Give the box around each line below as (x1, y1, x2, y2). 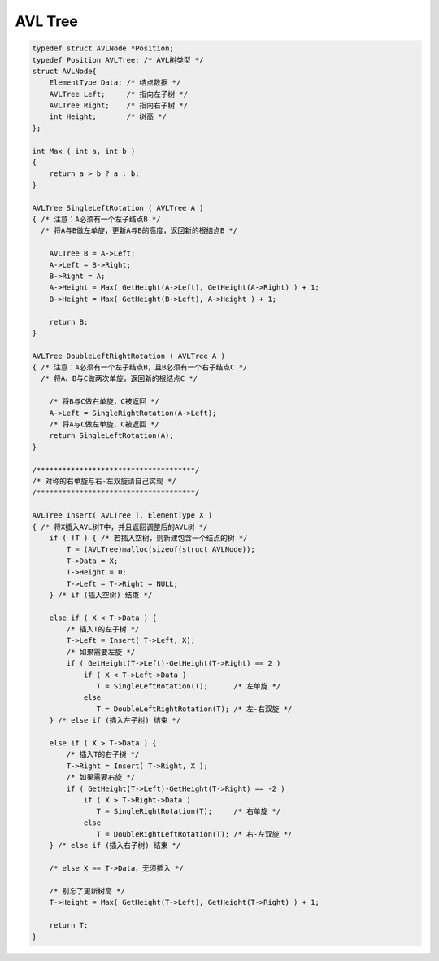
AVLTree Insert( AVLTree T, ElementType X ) (32, 511, 213, 520)
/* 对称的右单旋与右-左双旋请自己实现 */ (32, 476, 176, 486)
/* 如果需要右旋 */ (66, 773, 136, 782)
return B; (49, 317, 89, 326)
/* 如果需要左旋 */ (66, 647, 136, 657)
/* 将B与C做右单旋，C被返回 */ (49, 397, 160, 406)
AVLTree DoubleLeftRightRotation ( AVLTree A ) (32, 351, 225, 360)
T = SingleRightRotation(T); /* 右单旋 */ (96, 806, 281, 816)
